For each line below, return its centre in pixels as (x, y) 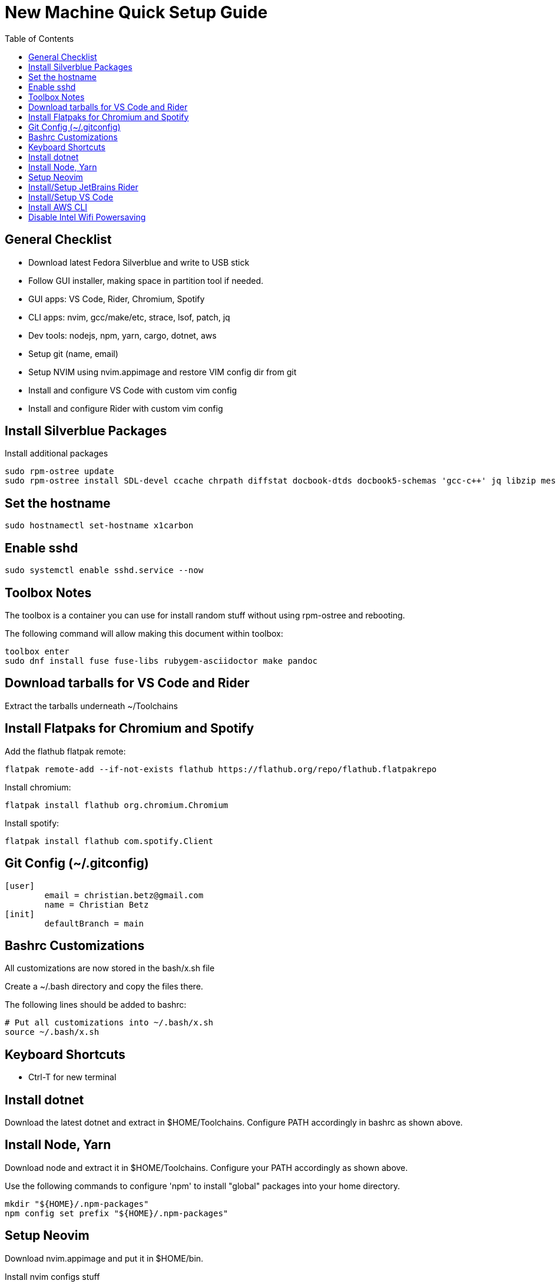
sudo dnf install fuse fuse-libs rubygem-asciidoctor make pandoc (161, 661)
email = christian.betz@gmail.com (124, 895)
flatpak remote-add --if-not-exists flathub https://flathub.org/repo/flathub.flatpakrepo (221, 769)
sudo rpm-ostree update (59, 471)
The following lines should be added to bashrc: (96, 1005)
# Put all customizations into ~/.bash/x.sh (109, 1023)
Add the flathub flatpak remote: (65, 751)
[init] (20, 914)
